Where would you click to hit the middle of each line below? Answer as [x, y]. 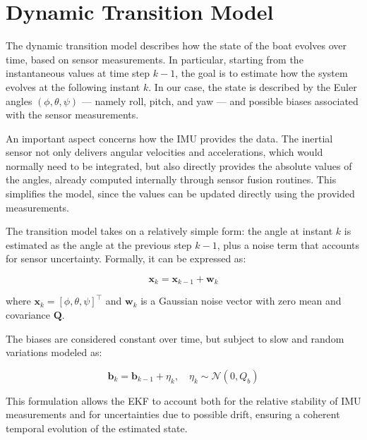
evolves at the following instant [73, 86]
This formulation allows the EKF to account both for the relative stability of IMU [183, 400]
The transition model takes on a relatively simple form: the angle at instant [169, 231]
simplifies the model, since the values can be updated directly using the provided [180, 194]
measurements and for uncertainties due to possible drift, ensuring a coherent [173, 414]
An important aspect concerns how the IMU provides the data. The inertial [169, 138]
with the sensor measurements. [72, 115]
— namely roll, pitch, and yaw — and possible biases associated [220, 100]
